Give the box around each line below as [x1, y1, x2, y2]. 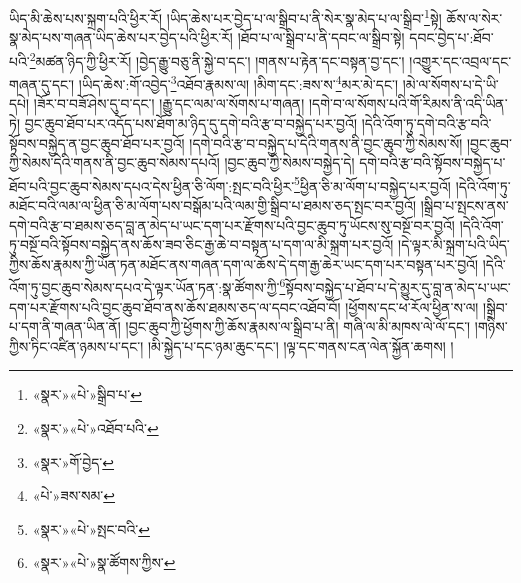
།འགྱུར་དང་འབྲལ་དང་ [409, 50, 512, 71]
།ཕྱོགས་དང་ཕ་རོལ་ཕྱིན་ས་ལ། [345, 296, 479, 317]
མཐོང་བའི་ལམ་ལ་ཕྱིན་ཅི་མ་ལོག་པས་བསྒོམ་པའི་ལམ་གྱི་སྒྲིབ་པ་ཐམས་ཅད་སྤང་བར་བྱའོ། [9, 194, 417, 215]
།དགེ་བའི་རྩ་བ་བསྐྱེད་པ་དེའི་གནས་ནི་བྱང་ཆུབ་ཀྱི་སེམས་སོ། [189, 132, 463, 153]
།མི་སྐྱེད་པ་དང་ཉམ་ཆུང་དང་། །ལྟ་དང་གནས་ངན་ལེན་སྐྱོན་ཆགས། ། [147, 335, 454, 356]
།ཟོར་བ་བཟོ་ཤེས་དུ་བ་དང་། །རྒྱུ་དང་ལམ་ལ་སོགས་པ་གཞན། [33, 93, 305, 114]
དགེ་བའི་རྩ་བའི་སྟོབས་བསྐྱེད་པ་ [359, 152, 506, 173]
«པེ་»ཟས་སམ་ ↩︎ [32, 485, 116, 506]
